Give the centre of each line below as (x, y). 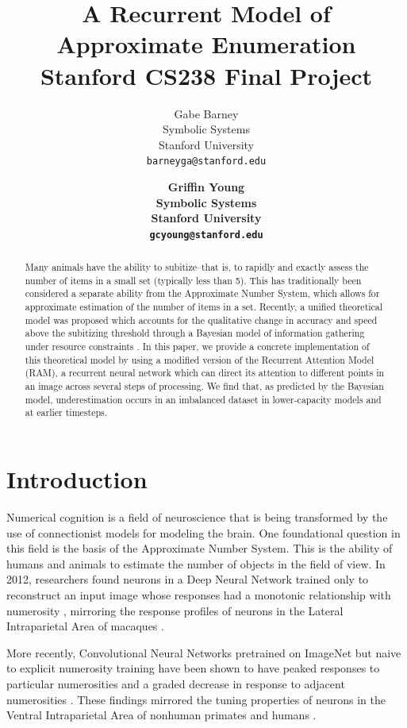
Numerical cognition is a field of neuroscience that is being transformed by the (197, 516)
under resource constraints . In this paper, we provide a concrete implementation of (197, 347)
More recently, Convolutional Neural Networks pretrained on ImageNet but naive (204, 652)
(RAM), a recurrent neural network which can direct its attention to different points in (205, 373)
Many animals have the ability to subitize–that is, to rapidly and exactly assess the (197, 267)
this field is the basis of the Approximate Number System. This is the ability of (200, 548)
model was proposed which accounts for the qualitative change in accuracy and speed (201, 320)
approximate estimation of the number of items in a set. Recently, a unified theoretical (204, 307)
